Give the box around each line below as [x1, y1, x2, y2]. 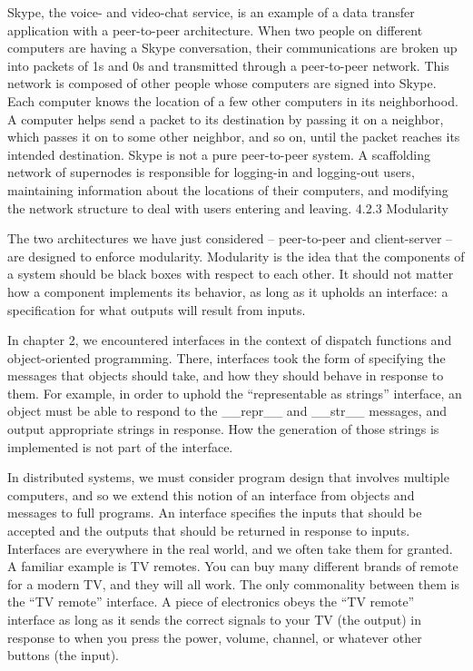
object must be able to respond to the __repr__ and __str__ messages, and [7, 401, 447, 420]
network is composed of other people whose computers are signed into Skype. [7, 74, 437, 93]
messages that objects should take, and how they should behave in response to [7, 366, 444, 385]
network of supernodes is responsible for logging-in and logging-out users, [7, 163, 415, 182]
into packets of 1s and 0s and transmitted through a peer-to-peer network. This [7, 55, 449, 74]
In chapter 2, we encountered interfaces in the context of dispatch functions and [7, 331, 452, 350]
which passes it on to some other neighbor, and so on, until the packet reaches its [7, 127, 460, 146]
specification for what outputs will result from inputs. [7, 300, 306, 319]
